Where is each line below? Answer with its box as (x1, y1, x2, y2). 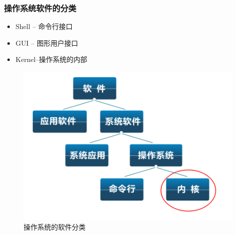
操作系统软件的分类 (4, 1, 77, 14)
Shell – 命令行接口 (15, 21, 73, 31)
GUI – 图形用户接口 (15, 37, 78, 48)
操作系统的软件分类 (24, 221, 86, 232)
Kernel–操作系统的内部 (15, 54, 88, 64)
